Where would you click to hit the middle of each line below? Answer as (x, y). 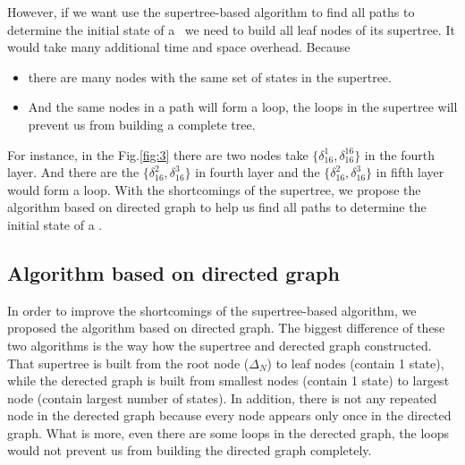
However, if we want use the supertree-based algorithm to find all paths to (211, 12)
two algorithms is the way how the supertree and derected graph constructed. (220, 345)
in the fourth (400, 154)
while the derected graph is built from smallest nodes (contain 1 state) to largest (228, 380)
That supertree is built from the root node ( (128, 363)
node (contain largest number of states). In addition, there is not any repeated (222, 397)
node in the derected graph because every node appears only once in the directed (229, 415)
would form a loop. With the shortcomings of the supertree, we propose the (214, 189)
